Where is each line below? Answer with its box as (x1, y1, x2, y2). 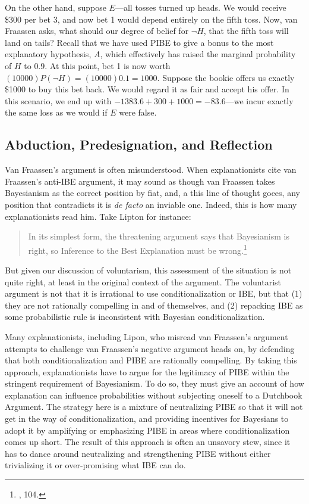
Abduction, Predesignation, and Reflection (5, 135, 273, 154)
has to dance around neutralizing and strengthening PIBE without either (5, 447, 271, 459)
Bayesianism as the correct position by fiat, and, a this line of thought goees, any (5, 186, 300, 199)
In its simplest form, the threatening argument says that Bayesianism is (28, 230, 289, 242)
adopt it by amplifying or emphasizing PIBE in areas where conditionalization (5, 424, 290, 436)
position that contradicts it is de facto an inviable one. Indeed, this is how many (5, 198, 297, 210)
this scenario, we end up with (5, 94, 112, 107)
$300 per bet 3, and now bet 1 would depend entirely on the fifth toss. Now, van (5, 13, 298, 25)
